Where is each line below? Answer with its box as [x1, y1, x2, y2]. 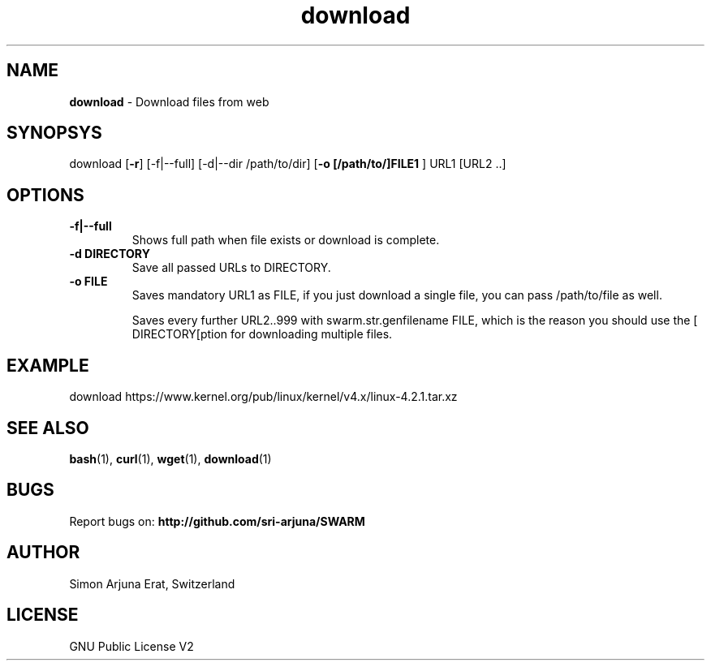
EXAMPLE [6, 355, 89, 376]
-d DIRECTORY [69, 247, 150, 261]
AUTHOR [6, 542, 80, 563]
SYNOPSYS [6, 123, 102, 144]
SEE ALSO [6, 417, 89, 438]
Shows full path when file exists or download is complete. [131, 233, 440, 247]
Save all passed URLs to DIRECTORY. [131, 260, 331, 275]
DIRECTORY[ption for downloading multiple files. [131, 327, 393, 342]
